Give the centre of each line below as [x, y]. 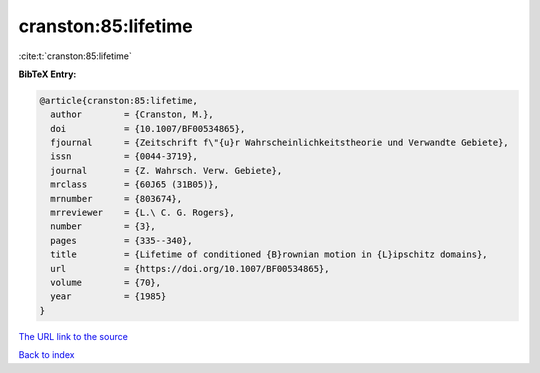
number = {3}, [103, 226]
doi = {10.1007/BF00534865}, [148, 128]
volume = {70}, [106, 282]
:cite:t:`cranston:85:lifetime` [75, 56]
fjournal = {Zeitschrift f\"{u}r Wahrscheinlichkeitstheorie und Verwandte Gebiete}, [279, 143]
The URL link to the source [73, 336]
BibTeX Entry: [47, 74]
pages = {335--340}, [122, 240]
